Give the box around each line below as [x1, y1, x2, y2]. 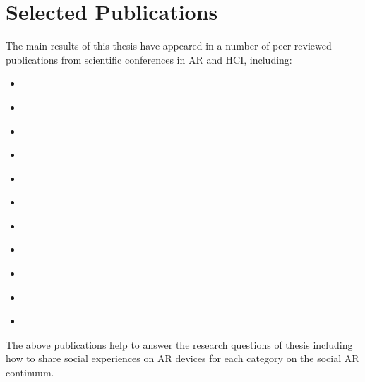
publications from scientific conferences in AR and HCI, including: [6, 52, 292, 66]
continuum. [6, 365, 54, 380]
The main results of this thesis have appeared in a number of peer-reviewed [6, 38, 332, 53]
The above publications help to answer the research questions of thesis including [6, 337, 353, 352]
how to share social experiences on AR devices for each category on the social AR [6, 351, 359, 366]
